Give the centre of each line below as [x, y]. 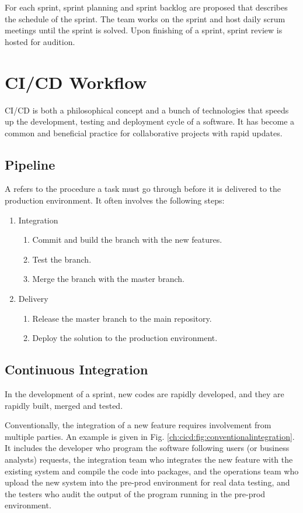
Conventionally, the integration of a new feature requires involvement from [138, 425]
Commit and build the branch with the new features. [127, 240]
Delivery [33, 299]
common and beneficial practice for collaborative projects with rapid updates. [144, 132]
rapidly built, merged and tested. [64, 405]
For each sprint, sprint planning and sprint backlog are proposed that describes [146, 7]
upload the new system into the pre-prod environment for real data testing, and [147, 482]
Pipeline [30, 164]
